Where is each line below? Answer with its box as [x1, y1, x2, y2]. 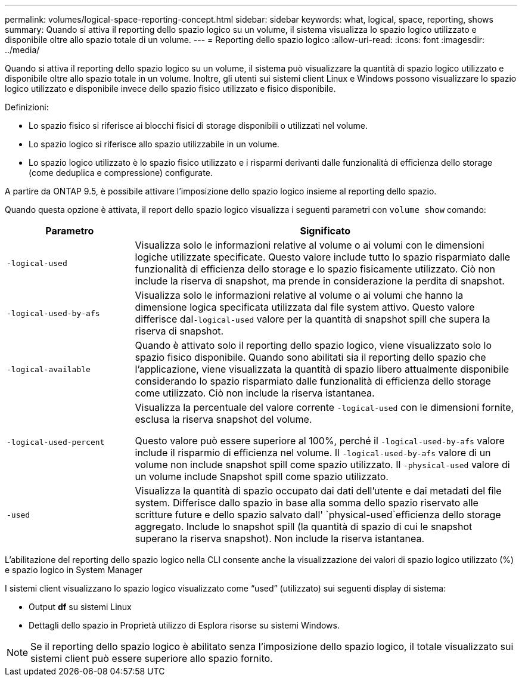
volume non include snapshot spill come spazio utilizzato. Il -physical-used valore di [135, 459, 510, 470]
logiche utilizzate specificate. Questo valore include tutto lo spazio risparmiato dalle [135, 251, 511, 263]
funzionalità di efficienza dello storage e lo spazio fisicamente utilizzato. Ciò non [135, 263, 496, 275]
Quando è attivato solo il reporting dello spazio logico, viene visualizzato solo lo [135, 339, 492, 351]
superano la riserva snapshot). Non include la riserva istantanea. [135, 533, 425, 544]
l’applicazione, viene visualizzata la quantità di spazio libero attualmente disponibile [135, 363, 509, 375]
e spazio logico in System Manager [5, 565, 142, 575]
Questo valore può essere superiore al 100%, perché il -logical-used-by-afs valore [135, 435, 505, 447]
